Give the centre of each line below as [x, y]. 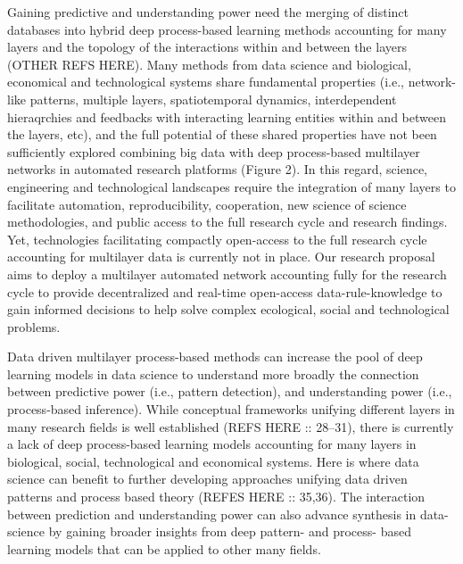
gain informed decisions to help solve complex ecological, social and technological [228, 309]
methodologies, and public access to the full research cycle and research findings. [227, 222]
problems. [34, 326]
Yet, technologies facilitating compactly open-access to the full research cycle [217, 239]
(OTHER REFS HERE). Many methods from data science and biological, [209, 64]
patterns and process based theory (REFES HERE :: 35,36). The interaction [216, 497]
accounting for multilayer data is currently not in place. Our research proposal [221, 257]
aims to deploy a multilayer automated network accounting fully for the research [227, 274]
